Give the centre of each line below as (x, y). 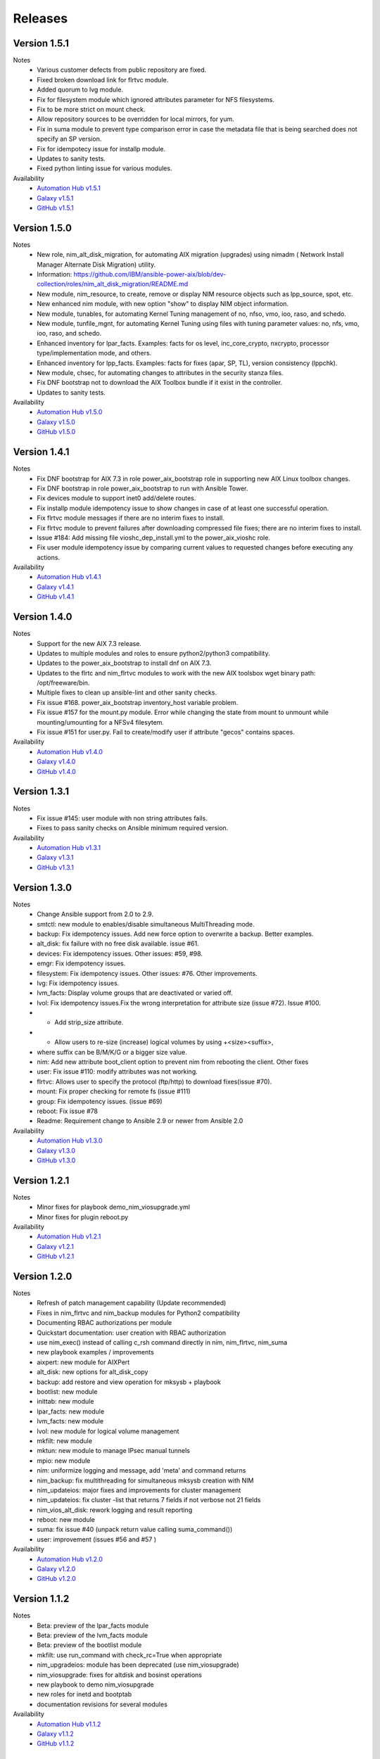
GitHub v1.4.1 (56, 597)
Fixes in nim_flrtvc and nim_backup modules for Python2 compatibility (139, 1313)
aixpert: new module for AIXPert (83, 1362)
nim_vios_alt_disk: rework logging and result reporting (115, 1510)
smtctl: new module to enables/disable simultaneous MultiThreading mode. (146, 924)
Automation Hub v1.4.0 (70, 751)
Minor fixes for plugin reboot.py (83, 1217)
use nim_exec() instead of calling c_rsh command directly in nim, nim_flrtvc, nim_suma (162, 1342)
